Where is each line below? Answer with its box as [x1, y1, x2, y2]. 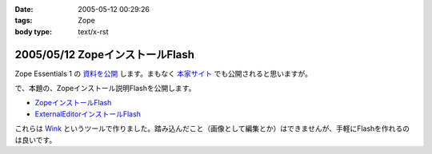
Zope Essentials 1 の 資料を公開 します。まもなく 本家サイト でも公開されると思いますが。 [14, 69, 312, 78]
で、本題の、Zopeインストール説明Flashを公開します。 [14, 84, 196, 93]
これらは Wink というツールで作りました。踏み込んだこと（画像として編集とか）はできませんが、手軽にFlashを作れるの [14, 124, 410, 133]
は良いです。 [14, 135, 57, 144]
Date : [14, 5, 34, 14]
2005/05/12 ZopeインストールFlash [14, 48, 195, 61]
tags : [14, 16, 33, 26]
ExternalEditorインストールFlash [34, 109, 142, 119]
